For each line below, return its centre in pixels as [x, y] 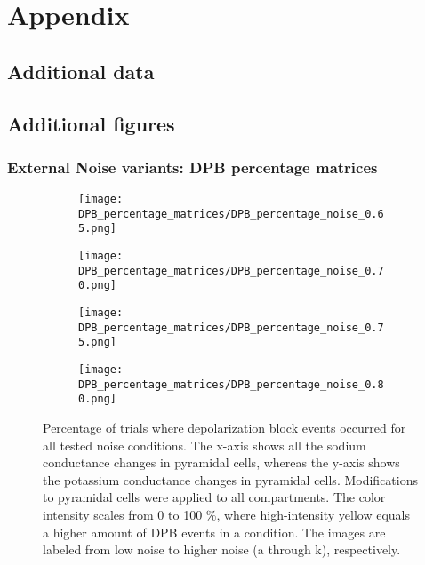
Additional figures [91, 123]
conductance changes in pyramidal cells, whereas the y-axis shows [221, 462]
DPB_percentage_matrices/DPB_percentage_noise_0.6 [231, 214]
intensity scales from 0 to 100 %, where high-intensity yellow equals [227, 514]
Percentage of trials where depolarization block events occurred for [225, 428]
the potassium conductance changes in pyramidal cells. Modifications [230, 479]
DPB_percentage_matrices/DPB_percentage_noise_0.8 [231, 384]
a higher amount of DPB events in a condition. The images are [214, 532]
